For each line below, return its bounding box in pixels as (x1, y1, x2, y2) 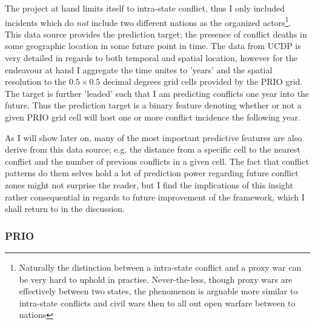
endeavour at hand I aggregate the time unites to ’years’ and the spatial (5, 63, 273, 76)
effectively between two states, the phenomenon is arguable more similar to (19, 285, 298, 297)
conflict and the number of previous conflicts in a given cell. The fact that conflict (5, 154, 309, 167)
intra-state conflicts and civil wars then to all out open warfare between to (19, 296, 296, 309)
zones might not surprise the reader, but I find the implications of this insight (5, 178, 293, 191)
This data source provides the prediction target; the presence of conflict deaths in (5, 27, 307, 40)
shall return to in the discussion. (5, 202, 125, 215)
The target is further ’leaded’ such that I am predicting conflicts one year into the (5, 87, 310, 99)
